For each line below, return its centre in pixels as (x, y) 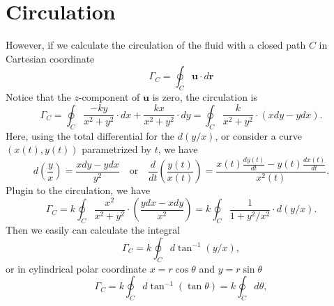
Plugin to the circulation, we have (78, 190)
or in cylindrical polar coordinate (76, 268)
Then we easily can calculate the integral (93, 230)
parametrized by (116, 149)
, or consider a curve (259, 135)
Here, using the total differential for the (90, 135)
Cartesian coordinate (50, 58)
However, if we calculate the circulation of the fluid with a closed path (156, 45)
